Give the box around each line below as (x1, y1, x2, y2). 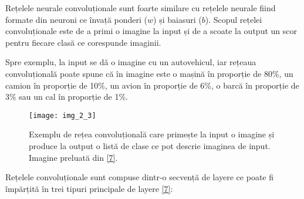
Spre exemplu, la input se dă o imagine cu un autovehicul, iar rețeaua (5, 56, 256, 68)
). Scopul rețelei (205, 13, 262, 25)
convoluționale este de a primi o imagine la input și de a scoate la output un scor (5, 25, 297, 37)
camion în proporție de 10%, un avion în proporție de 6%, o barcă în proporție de (5, 79, 299, 91)
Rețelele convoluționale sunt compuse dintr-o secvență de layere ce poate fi (5, 171, 273, 183)
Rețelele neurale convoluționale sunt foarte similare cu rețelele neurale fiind (5, 2, 276, 14)
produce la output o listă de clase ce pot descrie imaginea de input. (29, 140, 271, 151)
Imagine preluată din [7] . (29, 151, 118, 163)
